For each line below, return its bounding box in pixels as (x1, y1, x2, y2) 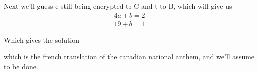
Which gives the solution (4, 34, 80, 45)
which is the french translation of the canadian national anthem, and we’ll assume (4, 51, 255, 62)
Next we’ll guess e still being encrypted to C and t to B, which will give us (4, 1, 232, 11)
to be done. (4, 61, 38, 71)
